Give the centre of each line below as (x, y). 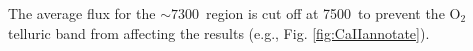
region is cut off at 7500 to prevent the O (333, 13)
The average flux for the (82, 13)
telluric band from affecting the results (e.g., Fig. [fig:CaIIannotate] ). (219, 32)
